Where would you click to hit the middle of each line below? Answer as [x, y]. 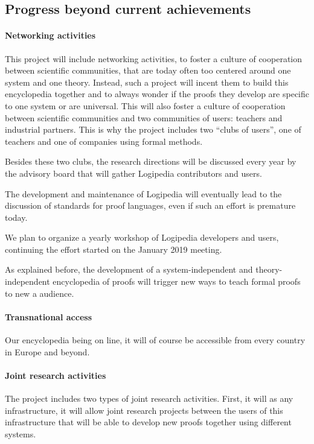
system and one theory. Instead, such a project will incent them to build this [147, 82]
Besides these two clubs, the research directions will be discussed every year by [151, 161]
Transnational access [48, 316]
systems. [21, 433]
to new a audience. [40, 293]
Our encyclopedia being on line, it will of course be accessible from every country [155, 340]
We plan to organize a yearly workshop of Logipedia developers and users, [142, 237]
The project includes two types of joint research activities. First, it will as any [149, 398]
